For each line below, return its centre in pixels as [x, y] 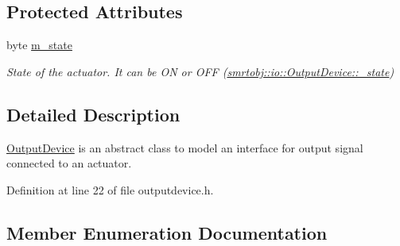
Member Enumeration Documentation [167, 232]
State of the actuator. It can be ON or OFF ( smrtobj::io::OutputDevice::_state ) [200, 71]
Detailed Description [93, 114]
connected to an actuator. [69, 163]
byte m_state [39, 45]
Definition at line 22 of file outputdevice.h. [110, 189]
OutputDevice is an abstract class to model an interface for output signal [185, 147]
